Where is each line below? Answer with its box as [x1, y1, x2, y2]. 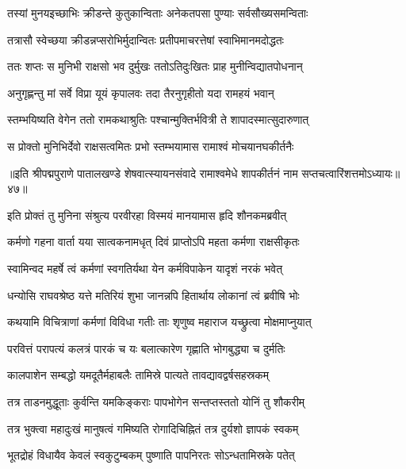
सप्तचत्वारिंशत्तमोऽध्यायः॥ [301, 164, 400, 181]
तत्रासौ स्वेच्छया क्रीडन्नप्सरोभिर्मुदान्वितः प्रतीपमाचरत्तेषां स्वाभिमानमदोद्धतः [7, 31, 284, 48]
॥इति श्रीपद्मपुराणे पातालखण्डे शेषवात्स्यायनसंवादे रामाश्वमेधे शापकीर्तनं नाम [7, 164, 298, 181]
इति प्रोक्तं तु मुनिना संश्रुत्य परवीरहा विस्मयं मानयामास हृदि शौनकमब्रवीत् [7, 206, 287, 223]
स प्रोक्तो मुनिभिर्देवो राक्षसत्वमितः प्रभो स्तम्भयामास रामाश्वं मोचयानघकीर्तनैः [7, 137, 294, 154]
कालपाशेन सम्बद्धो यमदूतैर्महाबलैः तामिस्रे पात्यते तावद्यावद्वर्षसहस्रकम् [7, 367, 270, 383]
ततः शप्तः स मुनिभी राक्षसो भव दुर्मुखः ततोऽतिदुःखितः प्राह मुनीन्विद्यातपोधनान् [7, 58, 303, 75]
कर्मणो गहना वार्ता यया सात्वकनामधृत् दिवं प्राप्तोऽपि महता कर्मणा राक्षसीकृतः [7, 233, 300, 250]
